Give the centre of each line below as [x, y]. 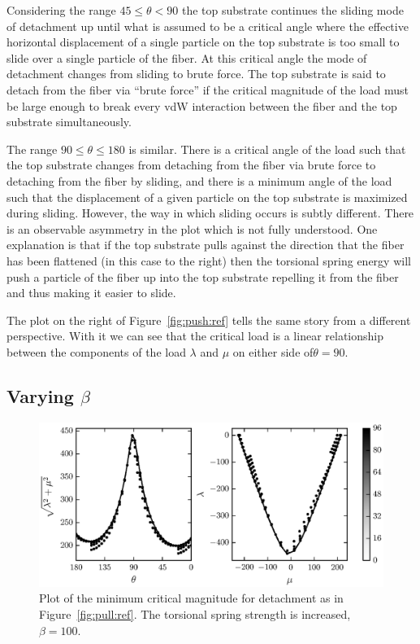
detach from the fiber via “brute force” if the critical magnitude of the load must [208, 89]
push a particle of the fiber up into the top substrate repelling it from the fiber [203, 276]
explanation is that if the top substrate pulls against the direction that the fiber [206, 245]
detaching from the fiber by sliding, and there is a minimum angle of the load [199, 180]
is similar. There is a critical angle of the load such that [267, 149]
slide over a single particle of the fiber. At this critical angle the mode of [187, 57]
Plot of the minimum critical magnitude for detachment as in [191, 598]
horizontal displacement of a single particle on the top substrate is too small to [203, 42]
